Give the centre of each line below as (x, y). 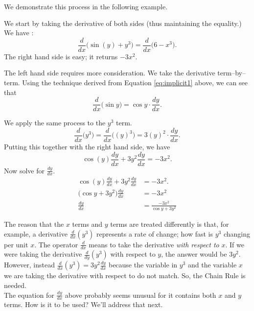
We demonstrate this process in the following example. (86, 6)
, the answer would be (194, 254)
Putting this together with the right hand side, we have (87, 146)
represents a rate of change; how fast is (155, 233)
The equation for (29, 295)
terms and (87, 224)
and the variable (212, 265)
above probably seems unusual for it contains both (140, 295)
